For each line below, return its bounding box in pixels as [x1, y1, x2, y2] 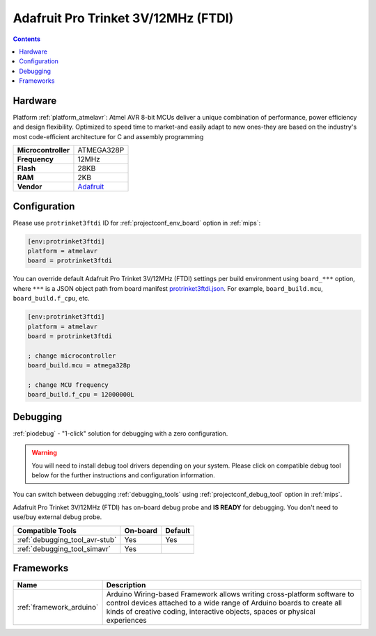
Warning [31, 449, 57, 457]
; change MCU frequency [27, 381, 109, 389]
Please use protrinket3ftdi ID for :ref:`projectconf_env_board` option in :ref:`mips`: [13, 218, 261, 227]
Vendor [17, 182, 42, 191]
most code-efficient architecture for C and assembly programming [13, 132, 204, 141]
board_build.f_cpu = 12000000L [27, 390, 135, 399]
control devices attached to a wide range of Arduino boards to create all [106, 598, 343, 608]
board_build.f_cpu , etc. [13, 294, 90, 303]
